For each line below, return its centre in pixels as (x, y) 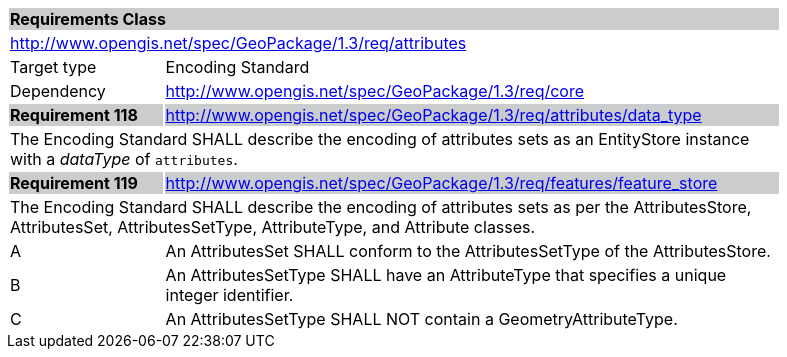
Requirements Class (88, 19)
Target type (53, 67)
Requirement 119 (74, 183)
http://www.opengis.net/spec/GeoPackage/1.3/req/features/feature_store (441, 183)
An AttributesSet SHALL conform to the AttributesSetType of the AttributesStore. (468, 251)
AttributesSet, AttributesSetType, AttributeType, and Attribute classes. (273, 227)
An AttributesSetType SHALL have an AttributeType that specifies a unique (446, 275)
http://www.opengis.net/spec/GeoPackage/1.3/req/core (375, 91)
